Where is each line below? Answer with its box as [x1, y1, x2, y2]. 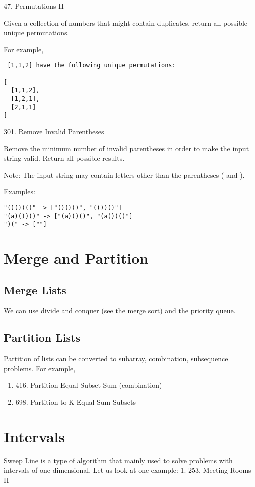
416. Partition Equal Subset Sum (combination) [15, 380, 162, 390]
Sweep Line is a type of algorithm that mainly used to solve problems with [4, 455, 233, 465]
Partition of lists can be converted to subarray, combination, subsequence [4, 353, 228, 364]
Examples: [4, 186, 35, 197]
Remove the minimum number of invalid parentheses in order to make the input [4, 143, 249, 153]
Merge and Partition [4, 248, 149, 268]
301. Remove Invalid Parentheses [4, 126, 104, 136]
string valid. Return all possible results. [4, 153, 125, 163]
